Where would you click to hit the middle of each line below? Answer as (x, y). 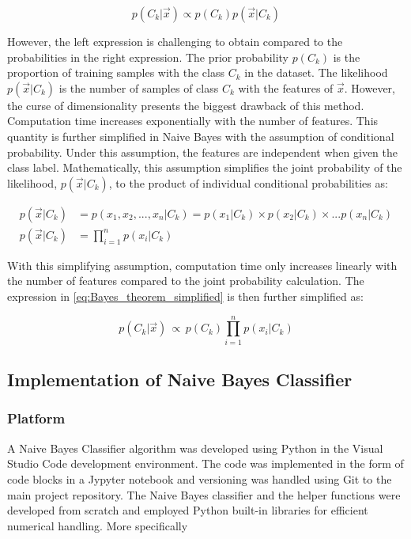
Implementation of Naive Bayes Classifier (180, 380)
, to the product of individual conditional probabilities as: (248, 182)
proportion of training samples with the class (116, 72)
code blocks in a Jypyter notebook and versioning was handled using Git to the (200, 478)
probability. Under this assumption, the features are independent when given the (203, 152)
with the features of (286, 87)
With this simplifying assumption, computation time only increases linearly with (202, 265)
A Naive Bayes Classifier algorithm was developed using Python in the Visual (195, 448)
